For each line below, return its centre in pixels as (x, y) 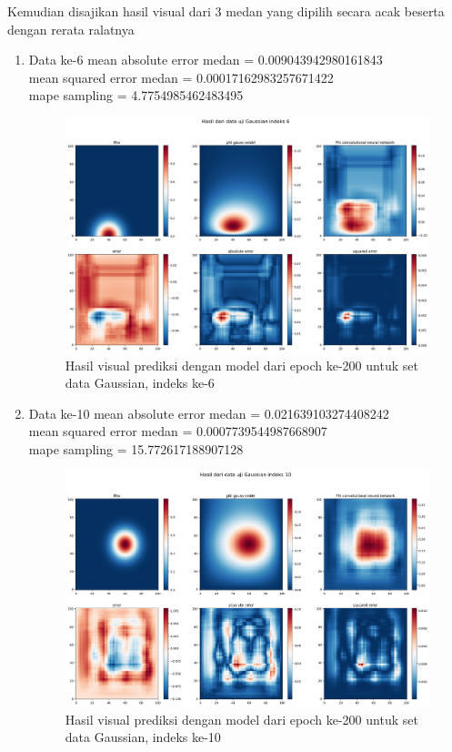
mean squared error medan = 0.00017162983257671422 (181, 77)
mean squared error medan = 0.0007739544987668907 (178, 431)
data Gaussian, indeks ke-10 (143, 737)
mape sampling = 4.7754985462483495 (136, 95)
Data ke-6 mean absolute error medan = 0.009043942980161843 (206, 60)
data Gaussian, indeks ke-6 (140, 383)
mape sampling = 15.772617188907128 (136, 448)
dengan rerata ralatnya (71, 29)
